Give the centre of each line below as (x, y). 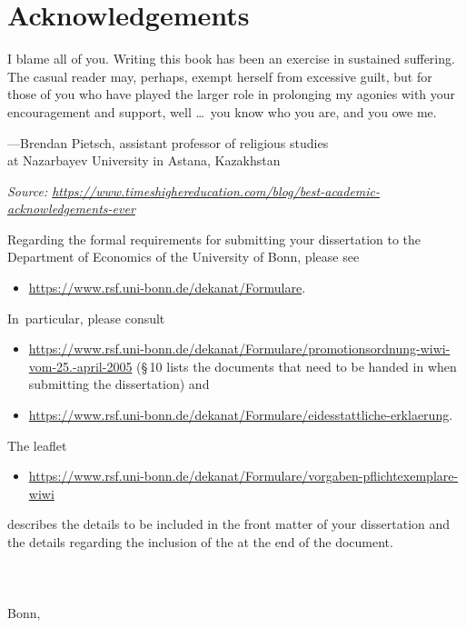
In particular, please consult (86, 318)
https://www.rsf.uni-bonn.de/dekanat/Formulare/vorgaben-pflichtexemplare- (243, 476)
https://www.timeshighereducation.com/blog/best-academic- (216, 190)
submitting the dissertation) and (119, 384)
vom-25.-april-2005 (80, 366)
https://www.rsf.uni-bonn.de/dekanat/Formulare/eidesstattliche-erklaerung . (241, 415)
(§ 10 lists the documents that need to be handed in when (297, 366)
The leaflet (37, 445)
